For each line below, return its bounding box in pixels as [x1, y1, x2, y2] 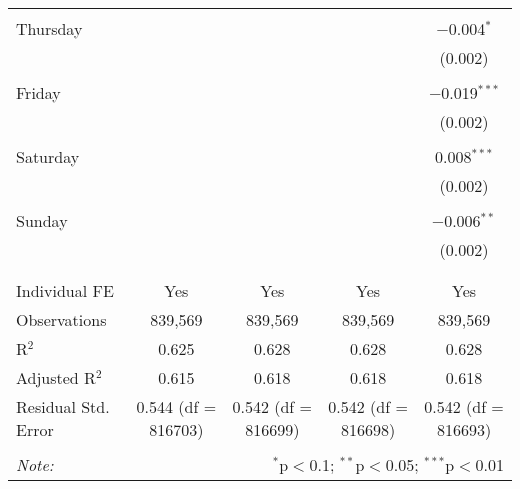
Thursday [16, 17, 83, 40]
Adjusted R [16, 366, 96, 389]
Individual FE [16, 279, 114, 302]
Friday [16, 81, 61, 104]
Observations [16, 308, 107, 331]
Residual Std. [16, 395, 110, 418]
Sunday [16, 209, 68, 232]
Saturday [16, 145, 80, 168]
